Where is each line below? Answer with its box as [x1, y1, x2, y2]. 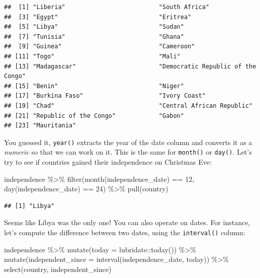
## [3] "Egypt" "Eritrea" [4, 13, 192, 21]
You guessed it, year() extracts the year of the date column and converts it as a [4, 136, 252, 147]
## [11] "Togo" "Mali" [4, 52, 181, 60]
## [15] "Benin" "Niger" [4, 82, 184, 90]
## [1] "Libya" [4, 202, 55, 210]
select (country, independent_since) [4, 263, 112, 274]
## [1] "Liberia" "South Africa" [4, 4, 210, 11]
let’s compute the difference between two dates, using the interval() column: [4, 227, 245, 237]
